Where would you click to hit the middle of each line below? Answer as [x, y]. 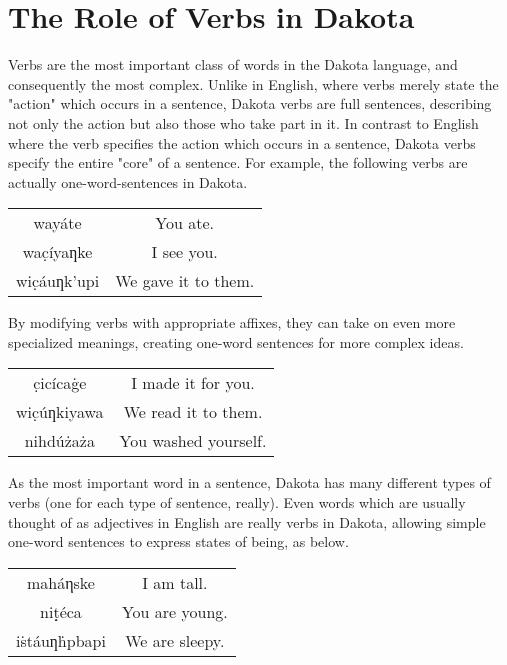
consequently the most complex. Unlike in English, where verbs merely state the [253, 83]
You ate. [185, 223]
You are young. [174, 611]
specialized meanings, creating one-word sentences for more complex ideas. [236, 341]
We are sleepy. [175, 640]
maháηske [60, 582]
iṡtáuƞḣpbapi [61, 640]
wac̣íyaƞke [57, 252]
